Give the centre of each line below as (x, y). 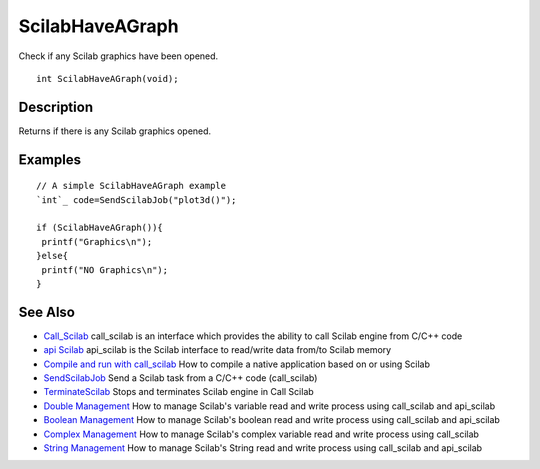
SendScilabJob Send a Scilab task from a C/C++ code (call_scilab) (180, 378)
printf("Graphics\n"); (97, 241)
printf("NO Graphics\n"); (105, 269)
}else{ (52, 256)
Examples (50, 159)
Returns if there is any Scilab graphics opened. (115, 131)
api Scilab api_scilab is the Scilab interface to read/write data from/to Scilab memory (217, 350)
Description (56, 106)
